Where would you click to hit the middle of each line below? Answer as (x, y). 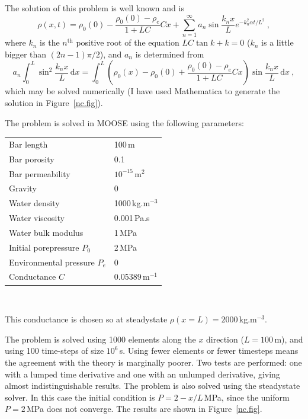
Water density (34, 203)
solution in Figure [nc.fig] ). (54, 102)
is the (50, 42)
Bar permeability (40, 173)
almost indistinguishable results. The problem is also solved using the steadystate (153, 386)
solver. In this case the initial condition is (80, 397)
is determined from (170, 54)
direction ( (225, 339)
